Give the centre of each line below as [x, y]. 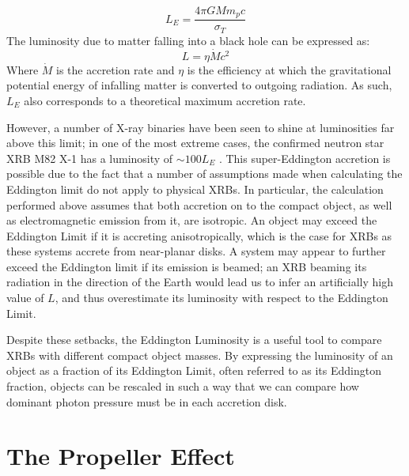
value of [25, 298]
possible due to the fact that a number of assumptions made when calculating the [204, 174]
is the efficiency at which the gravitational [289, 69]
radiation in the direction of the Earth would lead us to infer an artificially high [200, 282]
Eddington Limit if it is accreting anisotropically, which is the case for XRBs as [199, 235]
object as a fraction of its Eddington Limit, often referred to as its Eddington [194, 370]
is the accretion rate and [116, 69]
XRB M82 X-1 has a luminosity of [90, 158]
